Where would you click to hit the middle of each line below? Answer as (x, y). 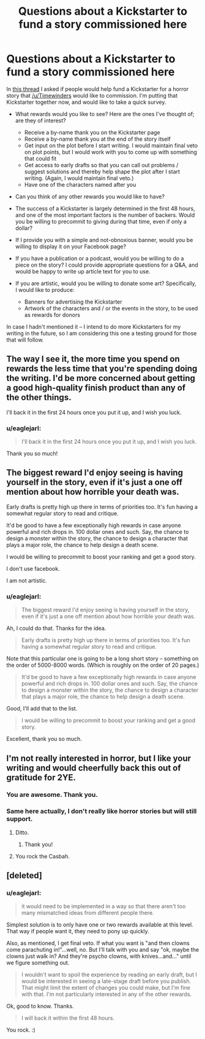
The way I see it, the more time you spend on (93, 359)
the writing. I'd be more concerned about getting (101, 378)
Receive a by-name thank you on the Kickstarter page (92, 132)
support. (20, 819)
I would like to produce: (45, 289)
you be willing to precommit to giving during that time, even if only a (101, 221)
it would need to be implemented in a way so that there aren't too (103, 906)
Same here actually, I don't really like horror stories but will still (102, 811)
